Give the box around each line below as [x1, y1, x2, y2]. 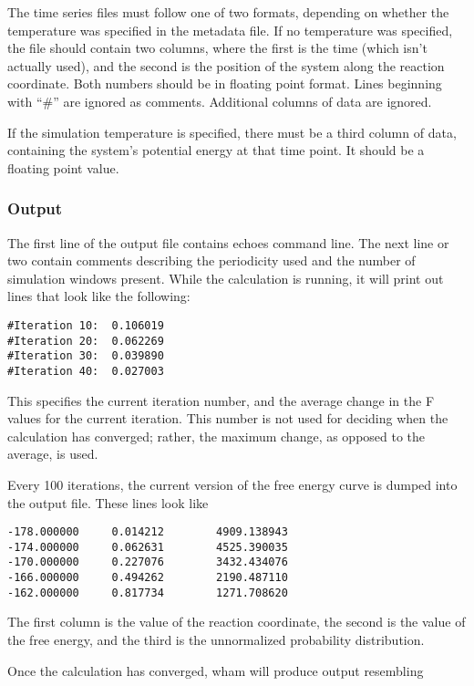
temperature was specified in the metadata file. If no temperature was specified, [7, 20, 453, 39]
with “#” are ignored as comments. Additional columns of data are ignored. [7, 91, 432, 110]
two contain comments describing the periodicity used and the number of [7, 251, 416, 270]
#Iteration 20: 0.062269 [7, 334, 164, 348]
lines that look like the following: [7, 286, 191, 306]
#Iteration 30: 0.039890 [7, 349, 164, 363]
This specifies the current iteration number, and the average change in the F [7, 390, 435, 410]
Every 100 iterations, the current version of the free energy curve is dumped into [7, 474, 458, 494]
